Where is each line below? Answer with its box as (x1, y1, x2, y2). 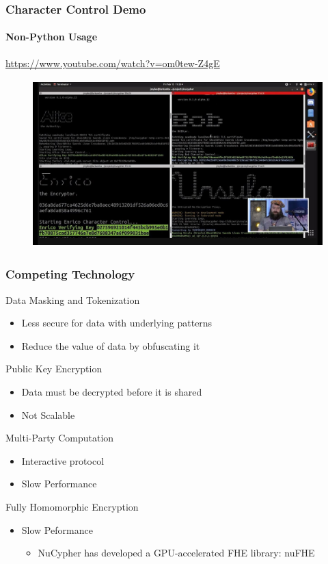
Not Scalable (21, 407, 75, 422)
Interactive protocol (21, 453, 105, 467)
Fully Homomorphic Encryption (5, 500, 139, 514)
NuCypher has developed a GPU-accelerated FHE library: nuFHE (38, 546, 315, 560)
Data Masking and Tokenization (5, 292, 140, 307)
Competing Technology (5, 266, 135, 283)
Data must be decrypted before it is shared (21, 385, 202, 399)
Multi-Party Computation (5, 431, 114, 445)
